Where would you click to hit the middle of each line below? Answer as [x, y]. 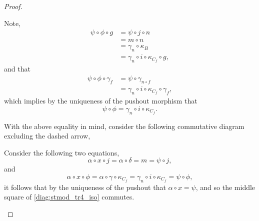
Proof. [13, 6]
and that [17, 68]
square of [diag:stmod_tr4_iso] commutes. [69, 197]
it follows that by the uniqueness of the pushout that [85, 187]
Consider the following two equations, [62, 152]
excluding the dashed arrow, [47, 136]
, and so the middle [225, 187]
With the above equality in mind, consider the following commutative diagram [124, 126]
